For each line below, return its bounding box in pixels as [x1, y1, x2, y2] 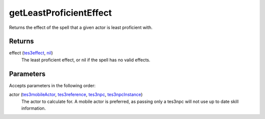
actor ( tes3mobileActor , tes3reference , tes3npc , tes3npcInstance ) [9, 92, 143, 97]
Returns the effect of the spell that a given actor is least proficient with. [9, 24, 153, 30]
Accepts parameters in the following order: [9, 82, 96, 88]
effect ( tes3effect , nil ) [9, 50, 53, 56]
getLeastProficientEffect [9, 7, 112, 18]
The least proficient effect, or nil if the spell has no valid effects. [21, 57, 151, 63]
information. [21, 105, 46, 111]
